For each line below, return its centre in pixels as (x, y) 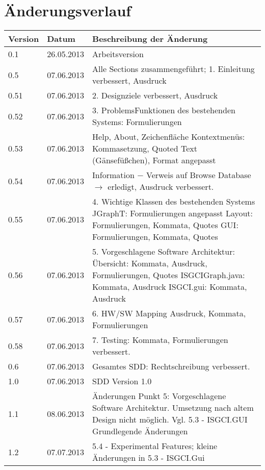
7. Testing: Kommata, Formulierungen (160, 340)
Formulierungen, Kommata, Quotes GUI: (165, 225)
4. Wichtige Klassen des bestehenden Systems (174, 202)
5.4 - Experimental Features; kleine (155, 446)
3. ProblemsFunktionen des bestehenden (164, 110)
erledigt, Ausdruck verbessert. (161, 187)
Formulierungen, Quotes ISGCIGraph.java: (169, 275)
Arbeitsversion (118, 54)
